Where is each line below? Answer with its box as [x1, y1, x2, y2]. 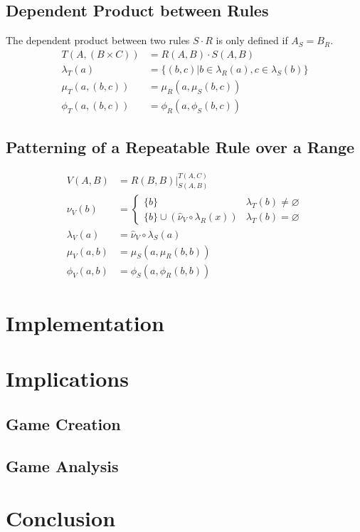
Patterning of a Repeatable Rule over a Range [6, 136, 355, 158]
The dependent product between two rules [6, 33, 190, 48]
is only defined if [216, 33, 288, 48]
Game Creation [6, 412, 121, 434]
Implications [6, 364, 129, 393]
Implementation [6, 308, 164, 337]
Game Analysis [6, 454, 119, 476]
